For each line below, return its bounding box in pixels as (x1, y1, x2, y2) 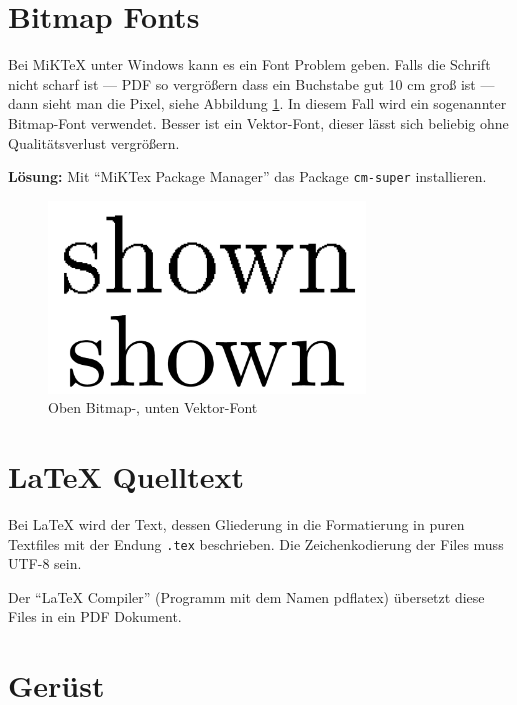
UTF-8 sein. (8, 553, 82, 574)
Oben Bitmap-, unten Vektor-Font (48, 397, 258, 418)
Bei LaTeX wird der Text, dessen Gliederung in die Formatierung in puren (8, 513, 465, 534)
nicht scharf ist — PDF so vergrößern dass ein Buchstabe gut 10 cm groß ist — (8, 73, 495, 94)
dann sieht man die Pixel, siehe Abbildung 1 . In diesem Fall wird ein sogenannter (8, 93, 507, 114)
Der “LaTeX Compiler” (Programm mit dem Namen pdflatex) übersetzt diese (8, 586, 485, 607)
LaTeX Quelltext (8, 455, 245, 496)
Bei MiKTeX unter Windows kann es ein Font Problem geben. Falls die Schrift (8, 54, 491, 75)
